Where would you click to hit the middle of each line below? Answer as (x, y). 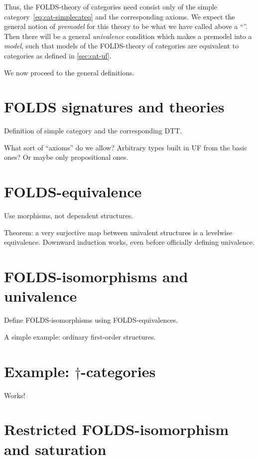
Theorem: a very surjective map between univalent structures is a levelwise (118, 232)
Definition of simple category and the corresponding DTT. (93, 131)
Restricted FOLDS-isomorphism (116, 429)
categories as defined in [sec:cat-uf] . (58, 55)
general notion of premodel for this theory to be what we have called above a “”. (126, 26)
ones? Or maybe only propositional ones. (66, 157)
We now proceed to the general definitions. (69, 72)
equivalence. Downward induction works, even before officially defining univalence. (129, 242)
